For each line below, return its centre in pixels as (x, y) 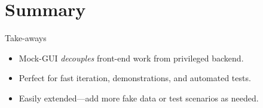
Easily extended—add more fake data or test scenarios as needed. (139, 98)
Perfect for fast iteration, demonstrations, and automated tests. (135, 78)
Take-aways (26, 38)
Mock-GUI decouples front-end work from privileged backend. (131, 58)
